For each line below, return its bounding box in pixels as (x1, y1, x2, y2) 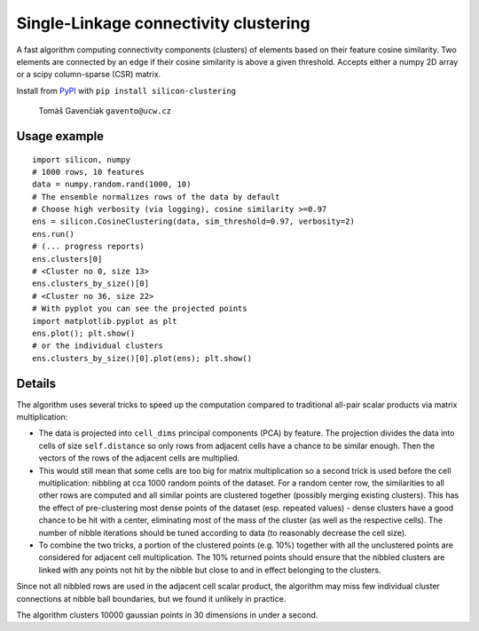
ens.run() (32, 229, 75, 239)
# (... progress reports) (32, 241, 145, 252)
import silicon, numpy (32, 154, 131, 164)
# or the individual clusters (32, 341, 164, 351)
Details (16, 375, 57, 390)
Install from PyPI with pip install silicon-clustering (16, 85, 237, 96)
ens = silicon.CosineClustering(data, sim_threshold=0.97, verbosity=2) (32, 217, 355, 226)
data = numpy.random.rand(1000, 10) (32, 179, 192, 190)
